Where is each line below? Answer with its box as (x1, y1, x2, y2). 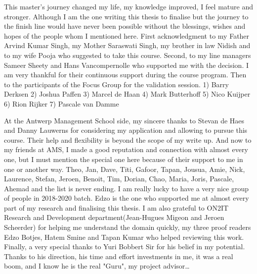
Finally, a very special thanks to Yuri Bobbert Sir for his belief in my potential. (4, 241, 245, 252)
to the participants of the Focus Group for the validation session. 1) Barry (4, 79, 229, 89)
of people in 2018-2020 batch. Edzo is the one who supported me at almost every (4, 193, 249, 203)
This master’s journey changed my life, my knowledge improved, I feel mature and (4, 1, 253, 11)
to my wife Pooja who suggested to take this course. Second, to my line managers (4, 50, 251, 60)
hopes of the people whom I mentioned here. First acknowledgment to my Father (4, 30, 250, 41)
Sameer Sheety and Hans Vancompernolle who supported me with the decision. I (4, 59, 249, 70)
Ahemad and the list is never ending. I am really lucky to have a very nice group (4, 183, 249, 193)
